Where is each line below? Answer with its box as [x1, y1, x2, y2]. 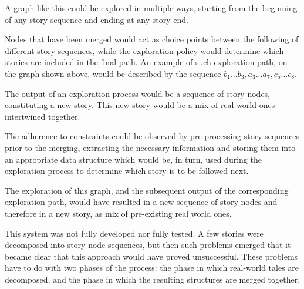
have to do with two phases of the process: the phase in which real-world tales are [5, 261, 299, 274]
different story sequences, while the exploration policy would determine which [5, 44, 284, 56]
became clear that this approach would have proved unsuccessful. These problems [5, 250, 298, 262]
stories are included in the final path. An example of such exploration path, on [5, 56, 288, 68]
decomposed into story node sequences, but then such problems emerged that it [5, 238, 291, 251]
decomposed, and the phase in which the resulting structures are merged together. [5, 273, 300, 285]
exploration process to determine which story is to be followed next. [5, 164, 249, 177]
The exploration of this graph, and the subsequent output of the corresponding [5, 184, 289, 196]
